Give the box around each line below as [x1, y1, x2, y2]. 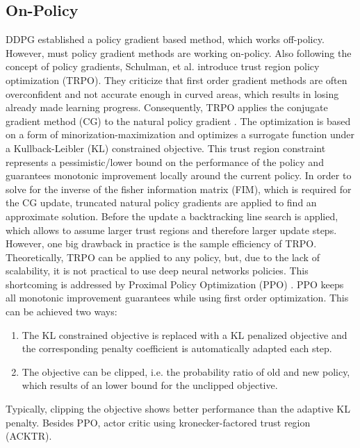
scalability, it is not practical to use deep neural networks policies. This [6, 263, 309, 278]
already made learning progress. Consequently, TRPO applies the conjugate [6, 100, 328, 115]
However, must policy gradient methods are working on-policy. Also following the [6, 45, 352, 60]
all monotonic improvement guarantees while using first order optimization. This [6, 290, 349, 305]
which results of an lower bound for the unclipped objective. [22, 378, 278, 392]
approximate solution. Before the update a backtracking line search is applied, [6, 208, 338, 223]
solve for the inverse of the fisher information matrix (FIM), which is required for [6, 181, 352, 196]
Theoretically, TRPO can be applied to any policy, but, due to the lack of [6, 249, 320, 264]
